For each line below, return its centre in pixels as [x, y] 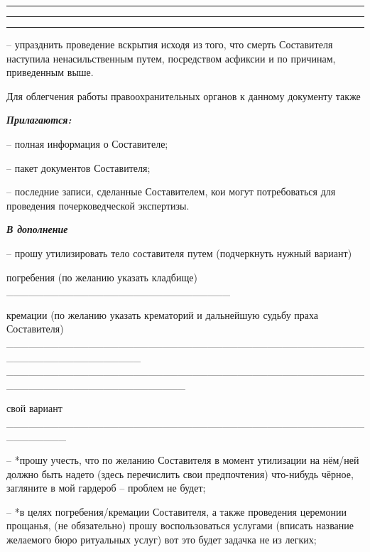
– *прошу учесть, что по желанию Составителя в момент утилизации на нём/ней [183, 460]
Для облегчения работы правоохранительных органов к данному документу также [184, 96]
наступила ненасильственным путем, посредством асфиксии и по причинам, [171, 58]
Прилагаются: [39, 120]
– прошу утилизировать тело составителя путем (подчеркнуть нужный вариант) [179, 253]
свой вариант [34, 408]
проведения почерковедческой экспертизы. [98, 205]
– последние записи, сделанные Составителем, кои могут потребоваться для [171, 191]
